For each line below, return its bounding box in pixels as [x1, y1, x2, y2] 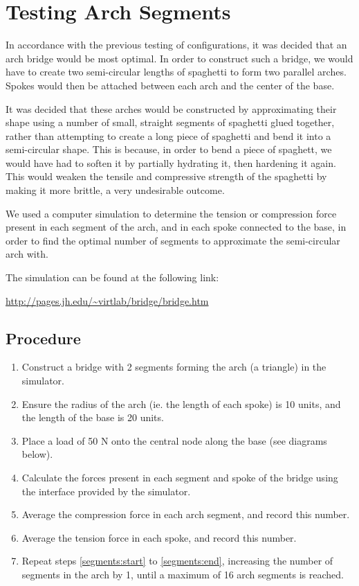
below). [21, 447, 53, 461]
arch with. [6, 247, 48, 261]
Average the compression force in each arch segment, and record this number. [21, 507, 350, 522]
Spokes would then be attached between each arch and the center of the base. [6, 78, 335, 92]
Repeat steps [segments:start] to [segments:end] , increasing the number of [21, 553, 333, 568]
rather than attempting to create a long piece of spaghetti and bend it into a [6, 128, 331, 143]
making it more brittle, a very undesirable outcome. [6, 183, 225, 197]
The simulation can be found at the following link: [6, 270, 219, 285]
